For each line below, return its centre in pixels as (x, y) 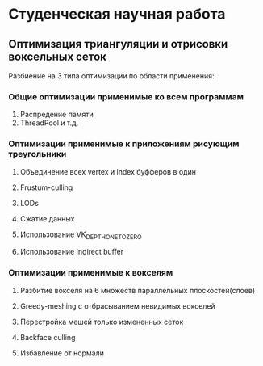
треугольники (38, 154)
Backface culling (48, 337)
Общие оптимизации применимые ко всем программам (126, 96)
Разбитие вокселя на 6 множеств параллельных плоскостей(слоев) (138, 290)
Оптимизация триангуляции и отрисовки (118, 44)
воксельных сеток (58, 56)
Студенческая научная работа (117, 14)
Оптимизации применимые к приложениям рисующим (124, 144)
